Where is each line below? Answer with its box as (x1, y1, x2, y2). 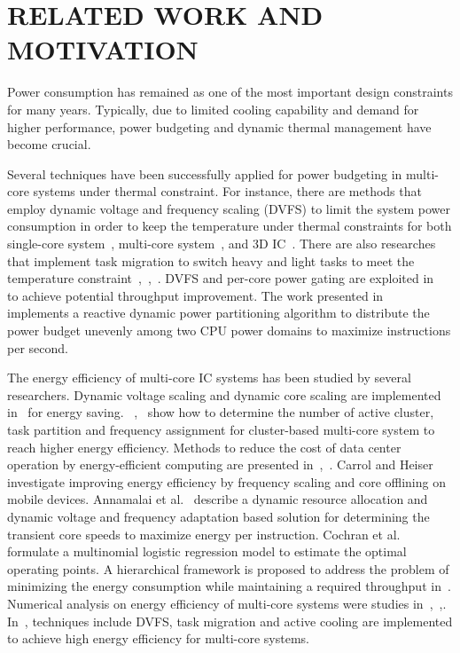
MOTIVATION (7, 31, 199, 67)
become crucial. (7, 135, 91, 153)
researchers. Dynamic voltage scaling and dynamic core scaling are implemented (7, 385, 441, 404)
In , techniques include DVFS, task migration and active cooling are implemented (7, 611, 453, 630)
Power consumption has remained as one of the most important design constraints (7, 83, 453, 101)
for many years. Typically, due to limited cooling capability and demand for (7, 99, 419, 118)
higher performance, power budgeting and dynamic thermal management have (7, 117, 432, 136)
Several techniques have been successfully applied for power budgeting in (7, 164, 402, 183)
